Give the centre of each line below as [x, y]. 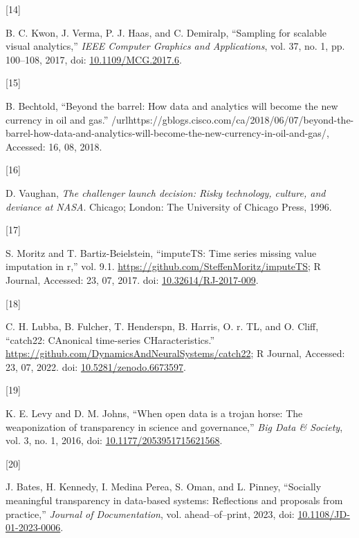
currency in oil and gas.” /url [67, 119]
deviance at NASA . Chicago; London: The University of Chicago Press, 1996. [169, 206]
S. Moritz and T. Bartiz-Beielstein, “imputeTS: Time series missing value [161, 252]
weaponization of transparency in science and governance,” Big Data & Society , [174, 426]
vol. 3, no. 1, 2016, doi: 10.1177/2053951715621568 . [114, 440]
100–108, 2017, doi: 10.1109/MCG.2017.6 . [94, 59]
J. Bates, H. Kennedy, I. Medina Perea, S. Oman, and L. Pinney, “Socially [164, 487]
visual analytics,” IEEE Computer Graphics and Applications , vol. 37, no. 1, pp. [175, 46]
